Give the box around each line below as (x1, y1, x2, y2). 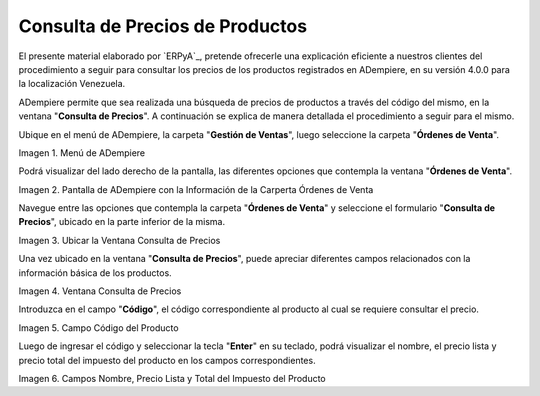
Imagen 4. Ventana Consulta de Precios (18, 285, 182, 297)
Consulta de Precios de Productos (18, 15, 308, 37)
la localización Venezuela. (18, 78, 126, 90)
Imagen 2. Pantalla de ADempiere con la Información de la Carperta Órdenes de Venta (18, 183, 374, 195)
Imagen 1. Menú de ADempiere (18, 146, 145, 159)
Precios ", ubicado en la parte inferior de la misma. (18, 216, 225, 228)
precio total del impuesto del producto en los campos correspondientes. (18, 354, 316, 366)
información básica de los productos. (18, 266, 172, 279)
